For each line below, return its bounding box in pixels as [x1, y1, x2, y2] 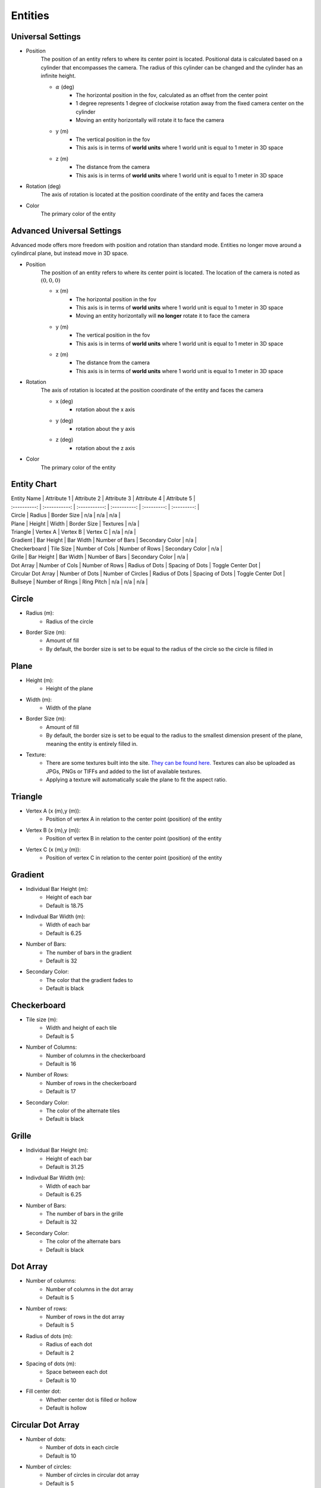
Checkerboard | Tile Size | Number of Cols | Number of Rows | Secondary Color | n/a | [11, 545, 223, 552]
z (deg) [55, 436, 74, 443]
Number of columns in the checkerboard [46, 1052, 146, 1059]
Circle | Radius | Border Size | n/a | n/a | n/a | [11, 512, 121, 519]
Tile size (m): [26, 1016, 58, 1023]
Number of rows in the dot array [46, 1313, 125, 1320]
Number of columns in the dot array [46, 1286, 134, 1293]
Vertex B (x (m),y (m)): [26, 826, 81, 833]
